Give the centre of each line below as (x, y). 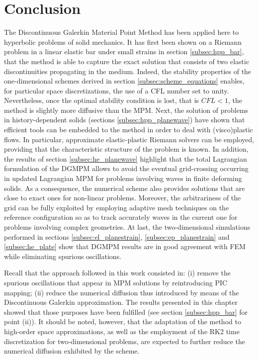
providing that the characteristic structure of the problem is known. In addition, (126, 149)
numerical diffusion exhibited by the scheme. (72, 351)
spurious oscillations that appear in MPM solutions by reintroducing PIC (116, 282)
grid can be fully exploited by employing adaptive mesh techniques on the (117, 207)
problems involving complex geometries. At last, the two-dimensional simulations (127, 227)
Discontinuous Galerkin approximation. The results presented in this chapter (121, 302)
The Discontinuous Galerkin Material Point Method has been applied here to (122, 32)
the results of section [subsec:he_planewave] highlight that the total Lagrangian (126, 158)
